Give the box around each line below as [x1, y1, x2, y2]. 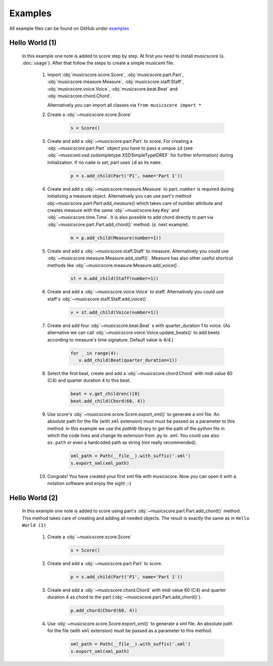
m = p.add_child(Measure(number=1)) [70, 235, 162, 241]
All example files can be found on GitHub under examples [9, 25, 129, 31]
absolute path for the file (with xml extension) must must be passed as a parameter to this [47, 418, 235, 424]
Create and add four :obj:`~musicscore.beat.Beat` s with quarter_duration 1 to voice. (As [47, 322, 231, 328]
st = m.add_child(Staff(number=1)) [70, 276, 159, 281]
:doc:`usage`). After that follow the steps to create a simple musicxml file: [22, 60, 174, 66]
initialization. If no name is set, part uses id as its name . [47, 159, 162, 165]
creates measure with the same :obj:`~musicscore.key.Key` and [47, 207, 179, 213]
